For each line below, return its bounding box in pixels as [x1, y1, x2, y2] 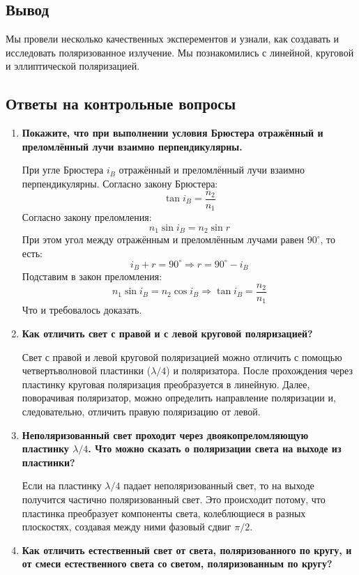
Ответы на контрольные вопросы [6, 93, 236, 114]
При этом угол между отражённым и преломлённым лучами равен [22, 232, 305, 247]
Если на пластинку [22, 478, 102, 493]
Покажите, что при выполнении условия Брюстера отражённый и [22, 125, 323, 140]
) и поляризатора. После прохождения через [166, 363, 353, 378]
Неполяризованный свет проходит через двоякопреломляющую [22, 427, 309, 442]
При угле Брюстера [22, 162, 104, 177]
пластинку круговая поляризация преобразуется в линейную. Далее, [22, 376, 310, 391]
